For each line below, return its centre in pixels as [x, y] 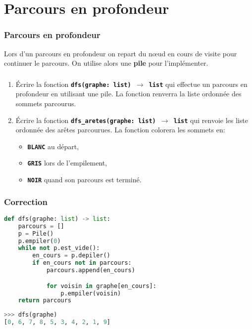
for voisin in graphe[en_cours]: [101, 286]
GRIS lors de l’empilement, [67, 163]
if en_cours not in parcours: [82, 263]
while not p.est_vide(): [59, 248]
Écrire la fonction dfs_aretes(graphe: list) [86, 120]
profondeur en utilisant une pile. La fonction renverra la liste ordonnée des [128, 94]
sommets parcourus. [46, 103]
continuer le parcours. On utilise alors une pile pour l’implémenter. [106, 63]
